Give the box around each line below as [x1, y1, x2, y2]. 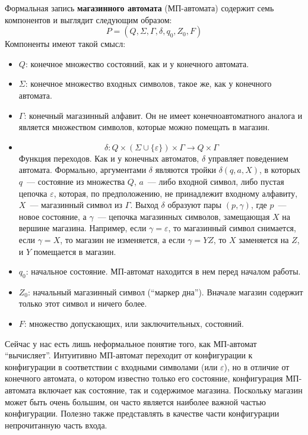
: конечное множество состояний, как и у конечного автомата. [25, 57, 249, 70]
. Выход [130, 198, 158, 211]
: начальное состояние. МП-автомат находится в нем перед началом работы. [26, 265, 301, 278]
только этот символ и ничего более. [18, 297, 147, 310]
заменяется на [239, 233, 289, 245]
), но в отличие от [224, 360, 290, 373]
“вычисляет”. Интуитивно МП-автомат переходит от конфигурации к [5, 349, 253, 361]
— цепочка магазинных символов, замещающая [97, 210, 270, 222]
